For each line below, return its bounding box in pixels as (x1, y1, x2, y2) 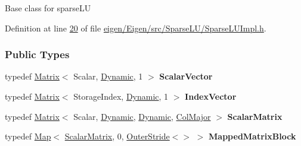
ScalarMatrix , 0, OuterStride (64, 130, 170, 142)
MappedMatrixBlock (209, 130, 296, 142)
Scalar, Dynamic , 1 (73, 70, 143, 82)
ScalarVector (159, 70, 213, 82)
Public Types (5, 47, 70, 62)
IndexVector (185, 90, 237, 102)
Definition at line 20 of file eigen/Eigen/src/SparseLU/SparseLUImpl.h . (5, 21, 266, 34)
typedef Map (5, 130, 51, 142)
